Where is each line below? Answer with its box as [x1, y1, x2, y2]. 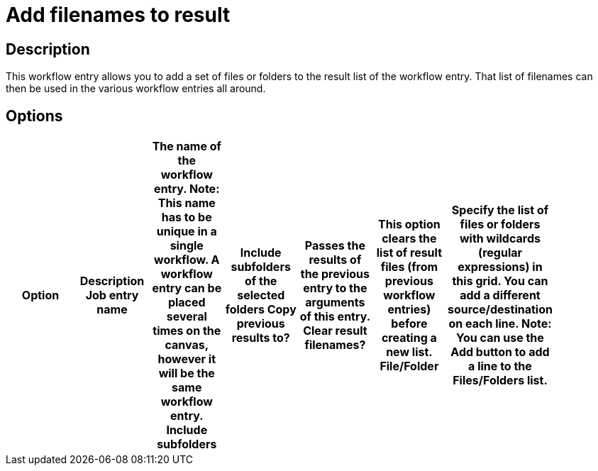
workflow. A [154, 253, 220, 267]
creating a [381, 331, 437, 345]
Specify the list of [451, 203, 549, 218]
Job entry [85, 288, 139, 303]
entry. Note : [154, 182, 220, 196]
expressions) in [458, 260, 543, 275]
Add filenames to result [6, 3, 231, 27]
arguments [305, 295, 365, 310]
